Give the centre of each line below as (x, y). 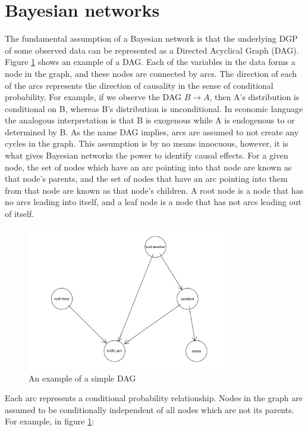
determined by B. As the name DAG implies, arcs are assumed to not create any (152, 131)
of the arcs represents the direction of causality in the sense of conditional (139, 85)
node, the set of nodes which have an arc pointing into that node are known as (148, 167)
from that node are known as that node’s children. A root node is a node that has (154, 190)
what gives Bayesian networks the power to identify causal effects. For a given (147, 155)
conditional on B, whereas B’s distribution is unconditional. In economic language (154, 108)
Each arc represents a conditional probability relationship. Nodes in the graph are (154, 398)
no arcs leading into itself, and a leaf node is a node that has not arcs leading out (153, 202)
